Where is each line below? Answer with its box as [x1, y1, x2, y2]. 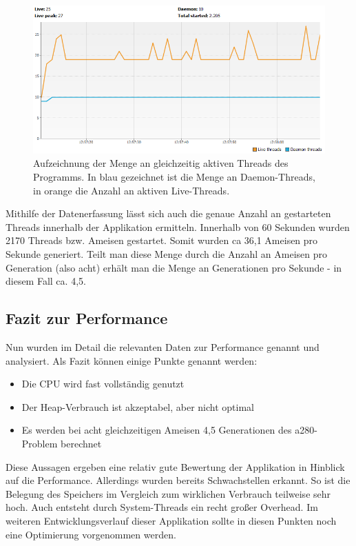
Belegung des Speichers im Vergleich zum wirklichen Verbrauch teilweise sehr [6, 486, 331, 501]
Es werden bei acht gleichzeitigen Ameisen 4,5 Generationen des [21, 423, 292, 437]
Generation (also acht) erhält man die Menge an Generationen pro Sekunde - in [6, 260, 342, 274]
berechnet [61, 436, 102, 450]
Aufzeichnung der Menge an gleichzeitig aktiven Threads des [33, 156, 289, 170]
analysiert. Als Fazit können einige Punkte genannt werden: [6, 353, 258, 367]
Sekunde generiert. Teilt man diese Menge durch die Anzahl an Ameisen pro [6, 247, 327, 261]
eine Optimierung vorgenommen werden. [6, 527, 176, 541]
